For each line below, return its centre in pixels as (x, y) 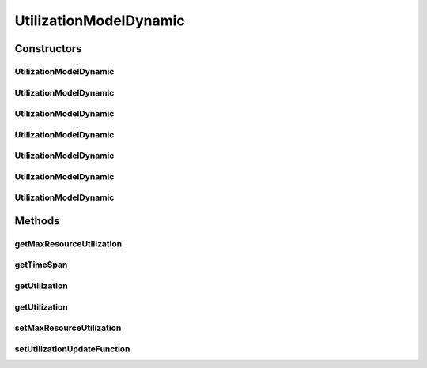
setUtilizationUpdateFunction (72, 349)
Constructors (48, 49)
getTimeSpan (41, 265)
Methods (37, 221)
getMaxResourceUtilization (68, 243)
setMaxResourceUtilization (68, 328)
